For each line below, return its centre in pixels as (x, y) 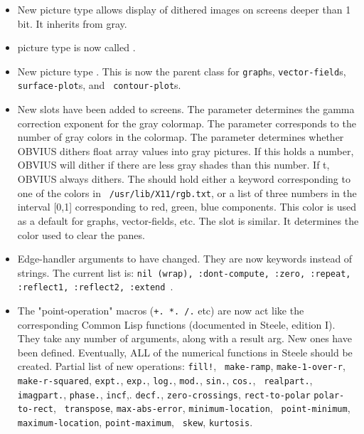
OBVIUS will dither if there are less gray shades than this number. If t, (173, 165)
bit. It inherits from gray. (72, 23)
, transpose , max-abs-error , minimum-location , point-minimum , (202, 408)
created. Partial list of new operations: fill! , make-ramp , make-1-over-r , (181, 366)
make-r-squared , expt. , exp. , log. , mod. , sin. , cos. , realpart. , (165, 380)
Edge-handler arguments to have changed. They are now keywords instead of (185, 259)
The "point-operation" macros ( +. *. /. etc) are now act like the (161, 310)
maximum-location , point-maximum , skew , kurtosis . (135, 422)
